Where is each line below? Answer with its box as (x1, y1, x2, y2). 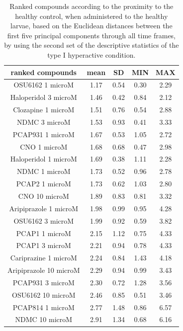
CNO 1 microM (20, 141, 68, 152)
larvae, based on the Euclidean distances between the (10, 20, 173, 31)
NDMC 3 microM (17, 116, 71, 127)
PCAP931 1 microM (12, 129, 75, 139)
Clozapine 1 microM (13, 104, 75, 115)
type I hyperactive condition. (47, 49, 136, 60)
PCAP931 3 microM (12, 277, 75, 287)
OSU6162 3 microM (13, 215, 74, 226)
